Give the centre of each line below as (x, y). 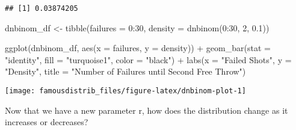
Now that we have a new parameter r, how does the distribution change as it (146, 110)
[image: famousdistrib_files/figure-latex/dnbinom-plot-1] (125, 91)
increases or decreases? (47, 122)
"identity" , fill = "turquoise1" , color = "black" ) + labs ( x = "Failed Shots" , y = (148, 59)
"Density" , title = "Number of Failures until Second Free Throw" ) (125, 71)
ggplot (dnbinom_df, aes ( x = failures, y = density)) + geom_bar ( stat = (138, 48)
